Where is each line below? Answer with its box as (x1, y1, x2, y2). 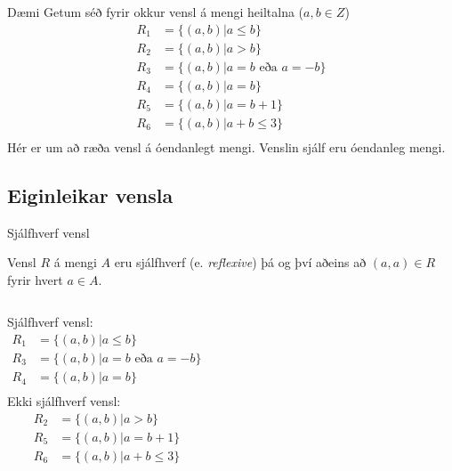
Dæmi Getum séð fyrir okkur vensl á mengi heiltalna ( (7, 3, 304, 20)
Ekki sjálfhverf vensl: (7, 392, 121, 410)
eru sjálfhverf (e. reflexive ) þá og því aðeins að (114, 253, 367, 272)
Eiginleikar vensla (7, 181, 174, 208)
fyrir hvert (7, 270, 63, 288)
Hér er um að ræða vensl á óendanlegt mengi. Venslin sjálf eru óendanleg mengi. (7, 137, 446, 156)
